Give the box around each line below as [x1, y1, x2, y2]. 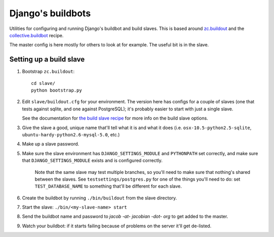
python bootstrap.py [31, 87, 82, 94]
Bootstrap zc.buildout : [22, 69, 75, 75]
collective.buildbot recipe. [9, 32, 64, 38]
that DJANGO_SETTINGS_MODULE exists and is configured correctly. [22, 158, 163, 164]
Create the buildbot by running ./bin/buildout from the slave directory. [22, 195, 177, 201]
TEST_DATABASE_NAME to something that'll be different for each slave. [35, 183, 182, 189]
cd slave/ [31, 80, 55, 86]
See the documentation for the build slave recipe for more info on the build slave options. [22, 115, 208, 122]
